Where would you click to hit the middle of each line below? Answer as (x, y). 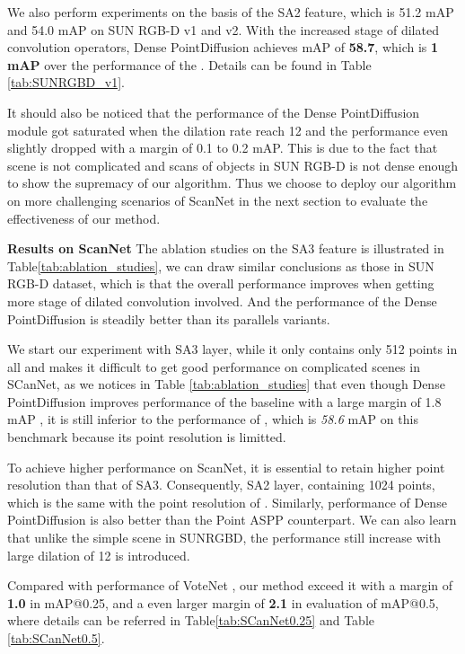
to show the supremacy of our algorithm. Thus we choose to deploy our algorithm (232, 183)
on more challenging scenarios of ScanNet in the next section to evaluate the (218, 200)
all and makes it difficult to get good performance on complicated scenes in (214, 366)
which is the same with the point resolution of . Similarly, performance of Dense (227, 502)
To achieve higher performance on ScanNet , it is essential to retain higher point (226, 467)
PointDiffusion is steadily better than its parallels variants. (169, 318)
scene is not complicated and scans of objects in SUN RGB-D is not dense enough (233, 165)
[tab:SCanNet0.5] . (56, 638)
